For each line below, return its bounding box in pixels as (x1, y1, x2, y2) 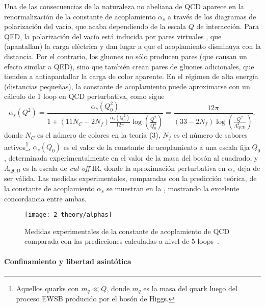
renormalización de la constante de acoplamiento (4, 11, 156, 21)
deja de (237, 162, 260, 173)
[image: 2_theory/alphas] (24, 211, 112, 219)
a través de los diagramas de (167, 11, 256, 21)
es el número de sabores (173, 130, 248, 140)
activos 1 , (4, 140, 31, 152)
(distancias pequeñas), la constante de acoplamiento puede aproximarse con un (4, 81, 250, 91)
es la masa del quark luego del (143, 283, 237, 293)
